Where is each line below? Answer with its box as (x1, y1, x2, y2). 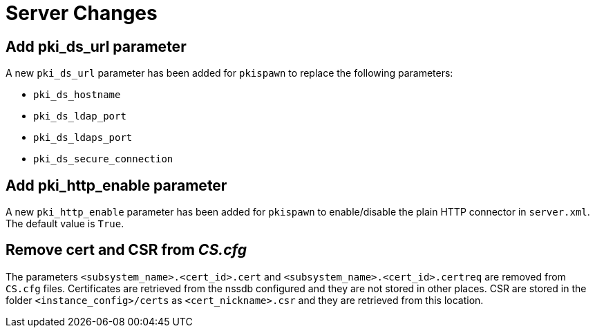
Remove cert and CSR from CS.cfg (6, 241, 247, 259)
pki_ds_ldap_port (33, 111, 126, 122)
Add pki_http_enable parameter (6, 176, 227, 194)
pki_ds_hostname (33, 89, 121, 101)
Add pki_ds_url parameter (6, 37, 187, 55)
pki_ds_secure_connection (33, 153, 173, 165)
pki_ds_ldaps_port (33, 132, 133, 144)
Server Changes (6, 1, 158, 25)
